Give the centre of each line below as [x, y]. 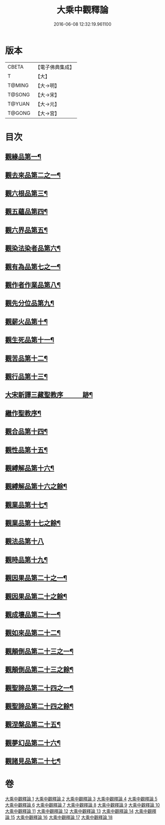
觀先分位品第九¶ [30, 303]
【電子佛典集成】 [55, 67]
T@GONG [19, 113]
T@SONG [19, 94]
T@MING [18, 85]
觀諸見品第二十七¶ [33, 761]
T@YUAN [19, 104]
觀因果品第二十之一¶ [36, 578]
